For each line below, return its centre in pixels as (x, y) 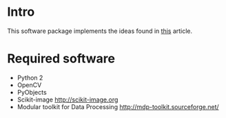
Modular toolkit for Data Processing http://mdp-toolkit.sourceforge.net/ (118, 106)
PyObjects (32, 92)
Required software (61, 59)
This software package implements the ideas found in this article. (100, 31)
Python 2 (30, 78)
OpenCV (29, 85)
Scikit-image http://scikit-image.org (68, 99)
